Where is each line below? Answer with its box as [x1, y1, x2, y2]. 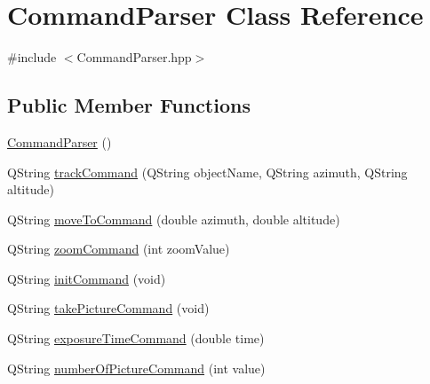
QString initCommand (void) [7, 269, 166, 287]
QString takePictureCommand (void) [7, 299, 210, 317]
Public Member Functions [7, 91, 251, 119]
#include [7, 48, 57, 67]
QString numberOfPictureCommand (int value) [7, 358, 266, 377]
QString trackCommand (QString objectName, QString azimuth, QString [7, 162, 408, 181]
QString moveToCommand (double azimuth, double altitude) [7, 209, 340, 228]
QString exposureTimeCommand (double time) [7, 329, 265, 348]
